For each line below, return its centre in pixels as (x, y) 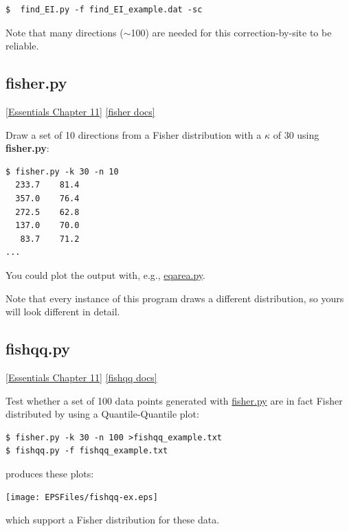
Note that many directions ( (65, 32)
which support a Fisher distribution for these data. (113, 520)
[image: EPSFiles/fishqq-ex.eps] (82, 498)
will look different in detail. (63, 312)
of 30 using (296, 134)
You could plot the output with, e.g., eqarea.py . (105, 274)
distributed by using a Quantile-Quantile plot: (102, 414)
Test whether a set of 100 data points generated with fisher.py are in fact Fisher (174, 400)
